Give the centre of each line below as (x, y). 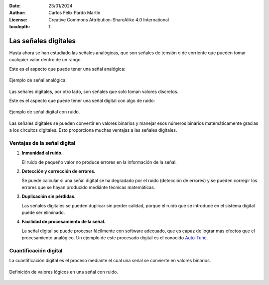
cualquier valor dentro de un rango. (46, 60)
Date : (15, 6)
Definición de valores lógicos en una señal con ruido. (64, 272)
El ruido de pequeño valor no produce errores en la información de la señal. (99, 162)
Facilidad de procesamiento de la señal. (64, 222)
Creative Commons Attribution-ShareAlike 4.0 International (109, 19)
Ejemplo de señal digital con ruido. (45, 112)
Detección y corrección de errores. (59, 171)
